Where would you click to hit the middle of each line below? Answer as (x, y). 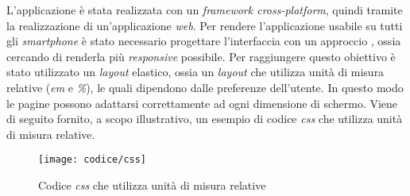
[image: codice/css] (93, 160)
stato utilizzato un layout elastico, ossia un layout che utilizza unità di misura (195, 72)
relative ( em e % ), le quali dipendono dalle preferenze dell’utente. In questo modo (205, 87)
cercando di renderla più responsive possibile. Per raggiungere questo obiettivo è (201, 56)
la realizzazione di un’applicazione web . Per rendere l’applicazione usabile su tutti (205, 25)
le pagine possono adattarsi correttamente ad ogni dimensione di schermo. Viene (202, 103)
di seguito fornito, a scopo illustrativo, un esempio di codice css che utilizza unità (205, 119)
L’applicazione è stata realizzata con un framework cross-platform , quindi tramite (205, 10)
